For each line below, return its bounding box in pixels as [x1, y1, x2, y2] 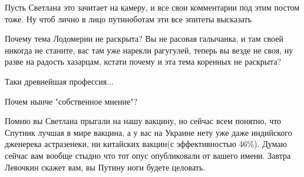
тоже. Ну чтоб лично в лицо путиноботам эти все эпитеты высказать [5, 12, 252, 25]
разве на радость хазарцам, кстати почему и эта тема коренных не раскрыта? [5, 55, 282, 68]
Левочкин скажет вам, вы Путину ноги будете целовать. [5, 161, 206, 173]
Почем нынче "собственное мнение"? [5, 95, 138, 107]
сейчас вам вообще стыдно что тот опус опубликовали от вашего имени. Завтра [5, 149, 291, 161]
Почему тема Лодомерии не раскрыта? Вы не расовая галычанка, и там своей [5, 32, 283, 45]
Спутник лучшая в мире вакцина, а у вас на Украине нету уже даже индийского [5, 126, 292, 138]
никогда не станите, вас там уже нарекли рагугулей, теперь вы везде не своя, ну [5, 44, 293, 56]
